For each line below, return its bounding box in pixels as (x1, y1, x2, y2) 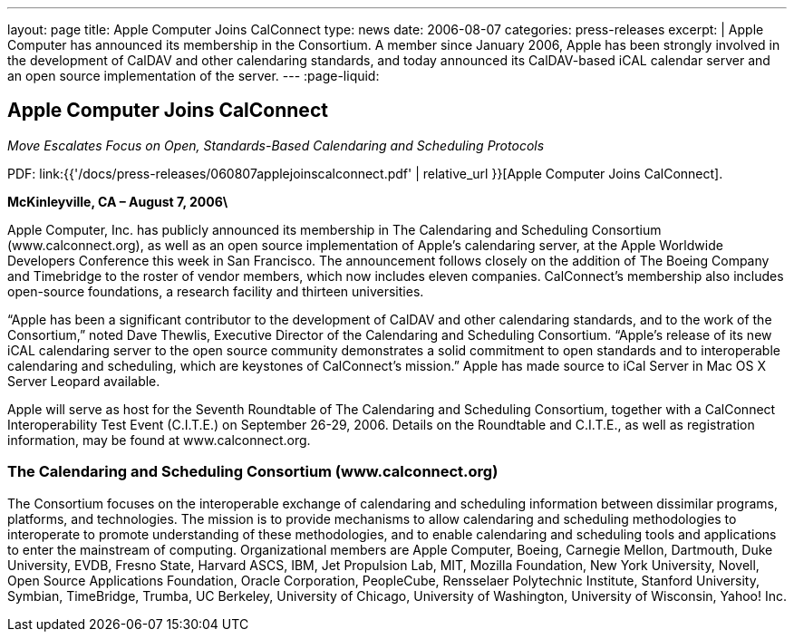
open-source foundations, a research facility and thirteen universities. (7, 283, 424, 299)
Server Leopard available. (7, 373, 160, 389)
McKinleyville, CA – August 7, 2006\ (7, 193, 228, 209)
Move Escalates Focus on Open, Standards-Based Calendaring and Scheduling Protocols (7, 137, 545, 153)
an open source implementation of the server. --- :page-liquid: (7, 68, 380, 83)
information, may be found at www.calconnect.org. (7, 431, 311, 448)
